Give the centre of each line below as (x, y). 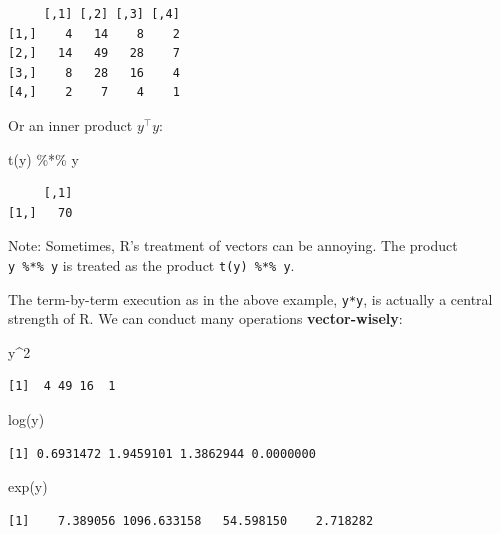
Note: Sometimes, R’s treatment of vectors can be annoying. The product (233, 245)
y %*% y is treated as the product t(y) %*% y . (151, 264)
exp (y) (28, 486)
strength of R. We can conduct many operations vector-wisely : (205, 318)
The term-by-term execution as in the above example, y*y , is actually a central (250, 298)
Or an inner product (70, 124)
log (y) (26, 419)
